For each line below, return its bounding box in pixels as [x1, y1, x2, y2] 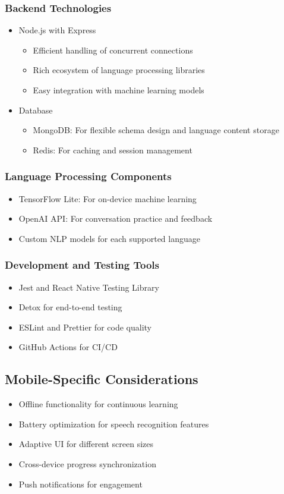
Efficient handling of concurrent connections [33, 43, 193, 56]
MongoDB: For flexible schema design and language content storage [33, 124, 279, 136]
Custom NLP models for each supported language [18, 232, 200, 244]
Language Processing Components [5, 169, 172, 184]
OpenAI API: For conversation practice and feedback [18, 212, 213, 225]
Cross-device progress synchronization [18, 457, 156, 470]
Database [18, 103, 53, 116]
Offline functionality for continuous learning [18, 398, 178, 410]
